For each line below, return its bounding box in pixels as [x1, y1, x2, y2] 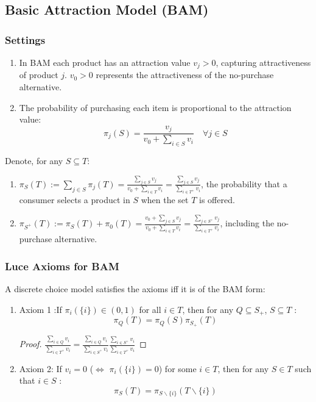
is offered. [198, 193, 235, 206]
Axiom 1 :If [19, 303, 62, 315]
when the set [141, 193, 189, 206]
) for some [158, 362, 197, 375]
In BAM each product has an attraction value [19, 56, 191, 68]
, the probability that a [201, 177, 287, 190]
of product [19, 68, 58, 81]
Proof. [19, 337, 42, 350]
